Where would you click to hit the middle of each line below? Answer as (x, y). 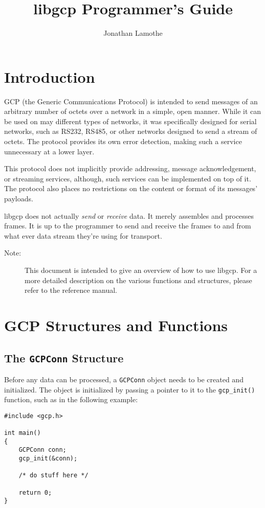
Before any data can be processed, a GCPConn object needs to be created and (124, 379)
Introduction (50, 76)
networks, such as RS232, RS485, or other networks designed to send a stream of (131, 131)
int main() (23, 433)
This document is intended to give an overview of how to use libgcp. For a (141, 270)
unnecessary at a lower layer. (49, 151)
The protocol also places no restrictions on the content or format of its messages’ (131, 188)
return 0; (35, 492)
